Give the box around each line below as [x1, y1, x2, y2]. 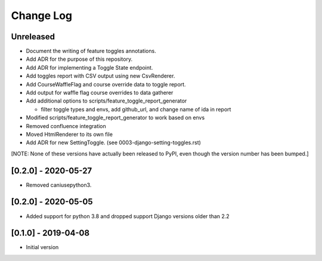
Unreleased [11, 32, 55, 42]
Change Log [11, 9, 73, 22]
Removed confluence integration [26, 122, 107, 129]
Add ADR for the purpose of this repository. [26, 55, 133, 63]
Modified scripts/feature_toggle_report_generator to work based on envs [26, 114, 205, 122]
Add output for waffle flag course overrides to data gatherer [26, 89, 174, 97]
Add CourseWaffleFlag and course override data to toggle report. [26, 80, 186, 88]
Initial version [26, 244, 59, 251]
